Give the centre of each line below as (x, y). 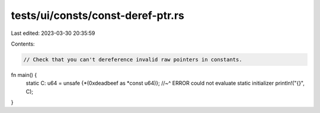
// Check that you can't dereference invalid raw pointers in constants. (133, 59)
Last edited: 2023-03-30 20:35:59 (53, 33)
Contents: (23, 44)
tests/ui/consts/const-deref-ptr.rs (98, 15)
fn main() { (24, 75)
